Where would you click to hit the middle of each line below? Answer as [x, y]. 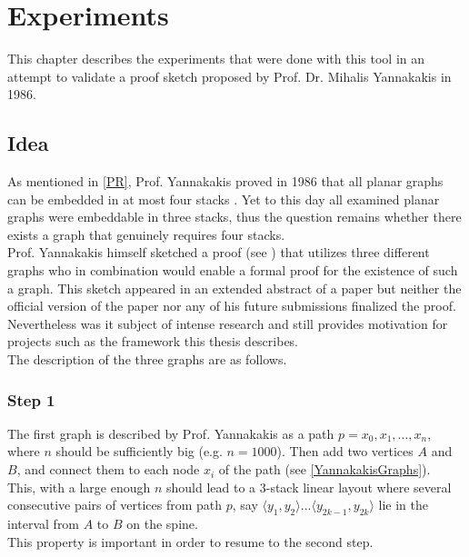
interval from [44, 524]
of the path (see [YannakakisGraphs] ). [324, 469]
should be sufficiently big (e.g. [139, 451]
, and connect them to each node [108, 469]
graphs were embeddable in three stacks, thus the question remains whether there [234, 217]
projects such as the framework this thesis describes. [153, 341]
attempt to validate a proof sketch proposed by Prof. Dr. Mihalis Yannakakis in [230, 76]
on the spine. [162, 524]
